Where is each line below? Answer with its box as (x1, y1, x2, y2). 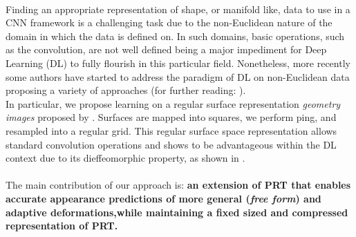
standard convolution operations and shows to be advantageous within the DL (6, 137, 337, 151)
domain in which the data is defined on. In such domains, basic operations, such (6, 28, 345, 43)
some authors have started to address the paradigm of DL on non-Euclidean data (6, 69, 350, 84)
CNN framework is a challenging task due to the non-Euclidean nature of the (6, 15, 332, 30)
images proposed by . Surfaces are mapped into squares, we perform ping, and (6, 110, 337, 124)
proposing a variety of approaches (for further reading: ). (6, 83, 246, 97)
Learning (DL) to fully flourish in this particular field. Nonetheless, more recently (6, 55, 350, 70)
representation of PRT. (6, 218, 118, 233)
